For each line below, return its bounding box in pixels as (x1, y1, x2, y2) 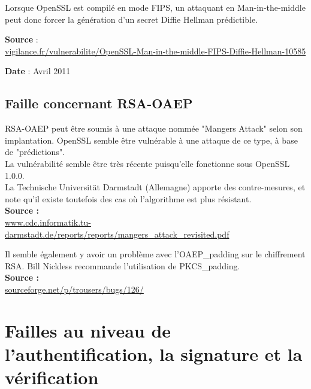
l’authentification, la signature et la (5, 341, 303, 366)
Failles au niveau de (5, 318, 171, 342)
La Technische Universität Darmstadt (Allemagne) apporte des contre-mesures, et (5, 181, 306, 193)
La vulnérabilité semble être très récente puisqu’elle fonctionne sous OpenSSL (5, 157, 290, 169)
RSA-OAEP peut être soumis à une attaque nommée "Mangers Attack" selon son (5, 122, 303, 135)
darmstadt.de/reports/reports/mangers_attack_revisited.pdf (5, 227, 230, 240)
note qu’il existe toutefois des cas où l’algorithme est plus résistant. (5, 192, 252, 205)
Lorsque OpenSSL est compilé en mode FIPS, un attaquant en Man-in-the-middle (5, 1, 306, 13)
